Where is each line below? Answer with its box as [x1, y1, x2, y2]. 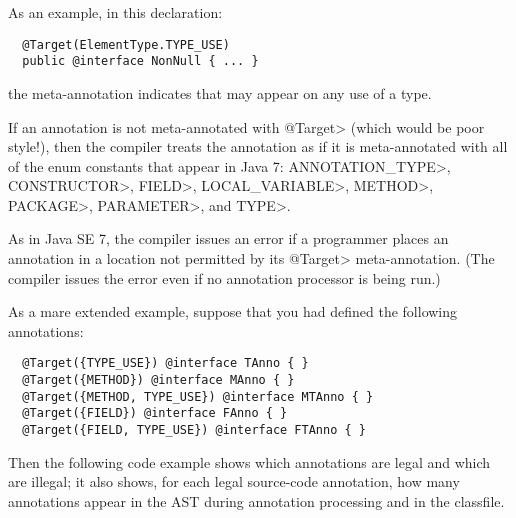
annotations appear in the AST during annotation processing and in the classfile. [8, 490, 505, 511]
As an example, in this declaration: [8, 2, 223, 22]
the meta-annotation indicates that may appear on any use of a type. [8, 82, 432, 103]
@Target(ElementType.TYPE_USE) [22, 37, 230, 52]
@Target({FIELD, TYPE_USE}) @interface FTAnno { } [22, 423, 366, 438]
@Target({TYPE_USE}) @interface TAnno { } [22, 356, 309, 371]
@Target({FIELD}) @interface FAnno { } [22, 406, 288, 421]
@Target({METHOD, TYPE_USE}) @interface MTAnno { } [22, 389, 374, 404]
